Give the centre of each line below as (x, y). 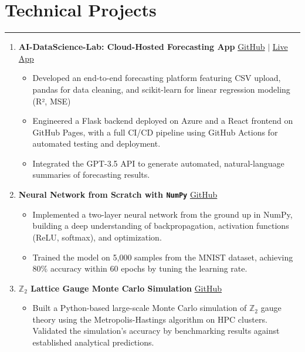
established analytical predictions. (93, 342)
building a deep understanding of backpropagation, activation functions (161, 226)
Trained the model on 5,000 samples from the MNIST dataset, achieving (163, 257)
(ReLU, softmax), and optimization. (97, 237)
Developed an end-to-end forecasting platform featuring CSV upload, (157, 78)
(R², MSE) (52, 101)
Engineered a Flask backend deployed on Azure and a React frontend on (163, 121)
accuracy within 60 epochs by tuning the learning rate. (149, 268)
